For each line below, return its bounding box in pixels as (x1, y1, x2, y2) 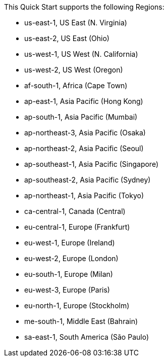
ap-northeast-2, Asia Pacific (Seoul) (24, 144, 144, 153)
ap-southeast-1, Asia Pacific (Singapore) (24, 160, 159, 168)
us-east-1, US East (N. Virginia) (24, 18, 127, 27)
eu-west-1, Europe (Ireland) (24, 238, 115, 247)
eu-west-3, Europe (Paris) (24, 285, 110, 294)
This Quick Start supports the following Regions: (4, 3, 164, 11)
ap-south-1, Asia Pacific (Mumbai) (24, 113, 138, 121)
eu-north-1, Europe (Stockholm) (24, 301, 130, 310)
